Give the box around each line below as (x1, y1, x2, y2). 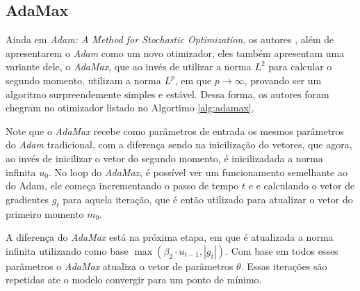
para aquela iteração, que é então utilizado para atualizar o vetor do (63, 191, 353, 206)
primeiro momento (6, 206, 84, 221)
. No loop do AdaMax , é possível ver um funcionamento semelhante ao (48, 164, 347, 179)
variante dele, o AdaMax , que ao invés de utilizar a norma (6, 59, 252, 74)
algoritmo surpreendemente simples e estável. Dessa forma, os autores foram (6, 86, 329, 101)
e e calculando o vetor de (248, 178, 355, 193)
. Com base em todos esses (225, 243, 338, 258)
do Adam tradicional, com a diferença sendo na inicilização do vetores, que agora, (6, 137, 352, 152)
